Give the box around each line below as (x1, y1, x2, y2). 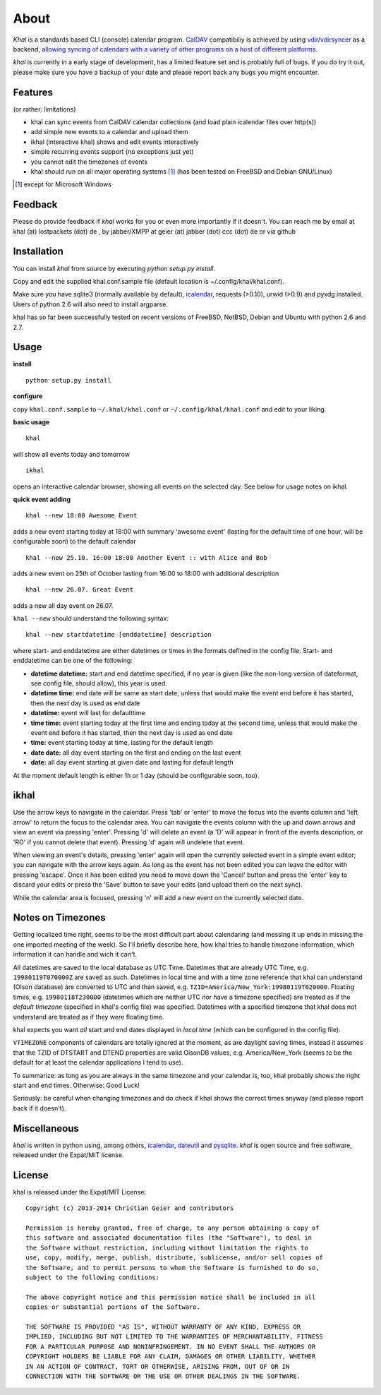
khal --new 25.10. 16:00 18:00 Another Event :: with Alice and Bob (25, 553, 267, 561)
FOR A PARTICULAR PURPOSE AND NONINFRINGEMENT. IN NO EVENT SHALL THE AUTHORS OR (25, 1342, 316, 1351)
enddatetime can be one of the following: (13, 657, 133, 665)
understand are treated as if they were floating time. (13, 1012, 165, 1021)
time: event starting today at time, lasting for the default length (30, 738, 213, 747)
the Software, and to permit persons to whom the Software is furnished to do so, (25, 1264, 320, 1271)
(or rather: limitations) (13, 104, 77, 113)
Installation (13, 246, 64, 258)
